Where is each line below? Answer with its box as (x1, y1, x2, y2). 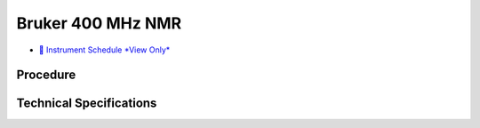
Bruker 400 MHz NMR (16, 13, 182, 33)
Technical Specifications (16, 96, 157, 111)
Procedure (16, 68, 76, 83)
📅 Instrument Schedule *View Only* (38, 44, 171, 55)
